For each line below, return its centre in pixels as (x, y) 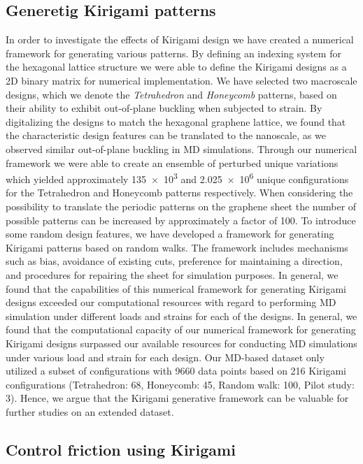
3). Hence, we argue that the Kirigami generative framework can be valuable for (177, 398)
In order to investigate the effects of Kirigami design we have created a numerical (180, 39)
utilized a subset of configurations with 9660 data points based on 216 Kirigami (176, 371)
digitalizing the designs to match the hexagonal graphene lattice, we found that (176, 121)
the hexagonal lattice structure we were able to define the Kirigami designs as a (176, 67)
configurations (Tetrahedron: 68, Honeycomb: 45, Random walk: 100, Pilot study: (180, 384)
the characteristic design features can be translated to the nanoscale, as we (166, 135)
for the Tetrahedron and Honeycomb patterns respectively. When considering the (179, 193)
